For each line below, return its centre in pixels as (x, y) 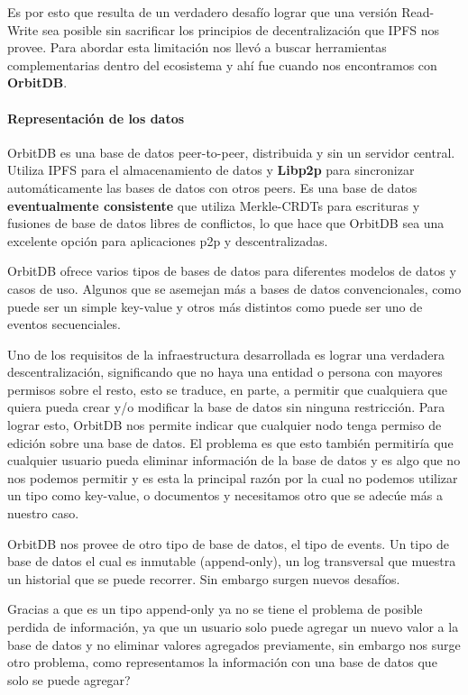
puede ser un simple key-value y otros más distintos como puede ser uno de (215, 306)
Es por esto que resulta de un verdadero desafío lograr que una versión (202, 12)
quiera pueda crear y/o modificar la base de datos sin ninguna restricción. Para (226, 407)
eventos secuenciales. (64, 324)
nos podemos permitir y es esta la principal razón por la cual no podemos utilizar (233, 477)
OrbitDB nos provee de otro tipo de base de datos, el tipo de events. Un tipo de (229, 543)
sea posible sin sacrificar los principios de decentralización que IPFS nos (241, 29)
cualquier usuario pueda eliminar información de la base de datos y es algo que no (234, 460)
